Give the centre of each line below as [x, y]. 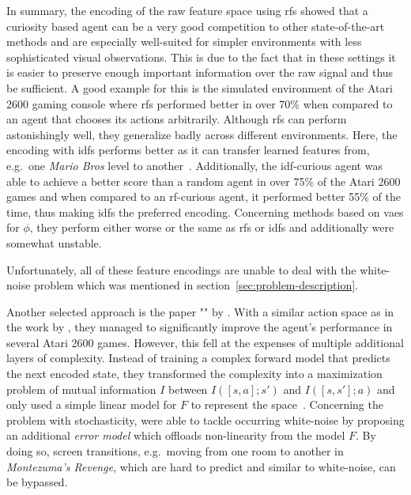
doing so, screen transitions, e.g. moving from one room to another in [175, 451]
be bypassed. [37, 482]
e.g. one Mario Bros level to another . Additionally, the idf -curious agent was [194, 165]
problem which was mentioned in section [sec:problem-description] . [196, 285]
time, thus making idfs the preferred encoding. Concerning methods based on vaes [205, 212]
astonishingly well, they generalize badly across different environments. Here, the [202, 134]
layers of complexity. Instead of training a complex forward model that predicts [198, 358]
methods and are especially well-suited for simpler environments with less [184, 42]
